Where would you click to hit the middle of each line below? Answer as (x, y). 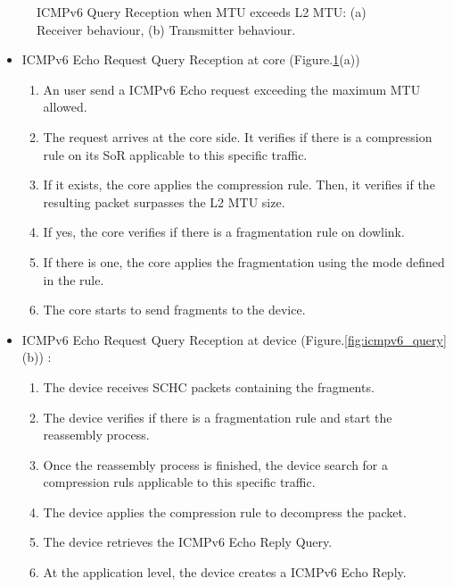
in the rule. (74, 279)
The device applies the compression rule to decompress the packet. (225, 512)
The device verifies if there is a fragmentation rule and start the (218, 417)
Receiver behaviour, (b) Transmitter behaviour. (166, 29)
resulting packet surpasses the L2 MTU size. (164, 201)
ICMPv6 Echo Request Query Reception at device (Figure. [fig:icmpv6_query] (234, 339)
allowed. (65, 107)
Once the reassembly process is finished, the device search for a (216, 464)
